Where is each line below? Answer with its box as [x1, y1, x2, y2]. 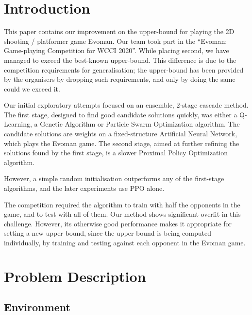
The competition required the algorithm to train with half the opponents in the [4, 199, 240, 209]
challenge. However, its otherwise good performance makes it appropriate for [4, 218, 232, 228]
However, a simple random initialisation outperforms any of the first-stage [4, 173, 224, 184]
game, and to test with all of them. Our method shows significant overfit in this [4, 209, 241, 219]
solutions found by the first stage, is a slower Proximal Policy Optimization [4, 148, 228, 158]
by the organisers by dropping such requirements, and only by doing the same [4, 74, 235, 84]
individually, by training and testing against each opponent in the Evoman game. [4, 238, 246, 247]
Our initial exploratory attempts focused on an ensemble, [4, 100, 174, 110]
